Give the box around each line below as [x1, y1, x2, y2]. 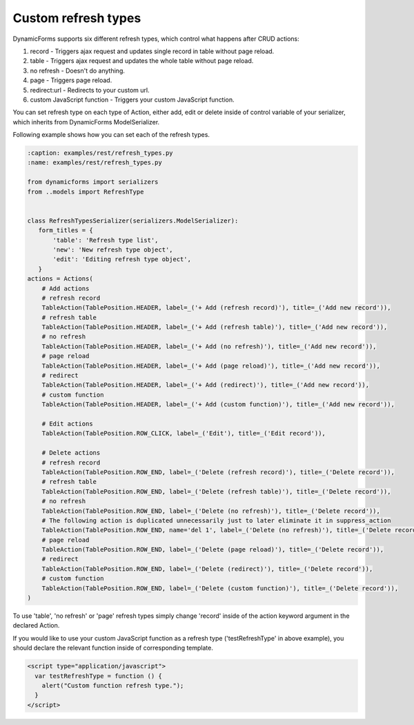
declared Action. [12, 621, 60, 630]
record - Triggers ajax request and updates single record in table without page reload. [30, 47, 275, 55]
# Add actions [41, 284, 90, 292]
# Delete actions [41, 449, 101, 457]
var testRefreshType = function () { [34, 672, 162, 680]
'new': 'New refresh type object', [52, 245, 173, 254]
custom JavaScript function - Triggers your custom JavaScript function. [30, 95, 235, 104]
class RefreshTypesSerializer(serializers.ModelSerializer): [27, 216, 239, 225]
